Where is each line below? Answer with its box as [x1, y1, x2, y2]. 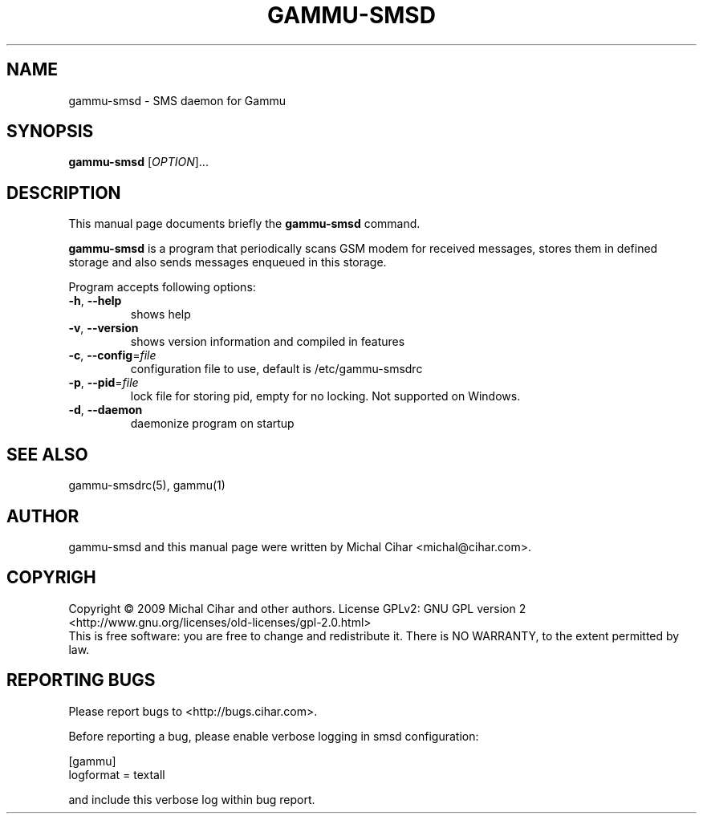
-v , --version [68, 321, 139, 335]
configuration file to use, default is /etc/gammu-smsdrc [130, 362, 423, 376]
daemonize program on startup [130, 416, 295, 431]
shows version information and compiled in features [130, 335, 405, 349]
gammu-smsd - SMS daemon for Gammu [68, 93, 286, 108]
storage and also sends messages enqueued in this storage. [68, 255, 387, 270]
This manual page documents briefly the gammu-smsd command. [68, 217, 421, 231]
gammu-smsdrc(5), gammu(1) [68, 478, 226, 493]
